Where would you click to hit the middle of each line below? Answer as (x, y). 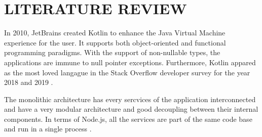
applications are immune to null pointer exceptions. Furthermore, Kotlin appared (130, 62)
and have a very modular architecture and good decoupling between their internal (131, 109)
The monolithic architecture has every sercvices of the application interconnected (130, 99)
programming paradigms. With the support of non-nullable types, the (112, 52)
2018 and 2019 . (29, 82)
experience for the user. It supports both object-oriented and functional (115, 42)
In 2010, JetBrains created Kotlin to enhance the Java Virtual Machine (115, 33)
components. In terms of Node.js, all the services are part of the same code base (128, 119)
